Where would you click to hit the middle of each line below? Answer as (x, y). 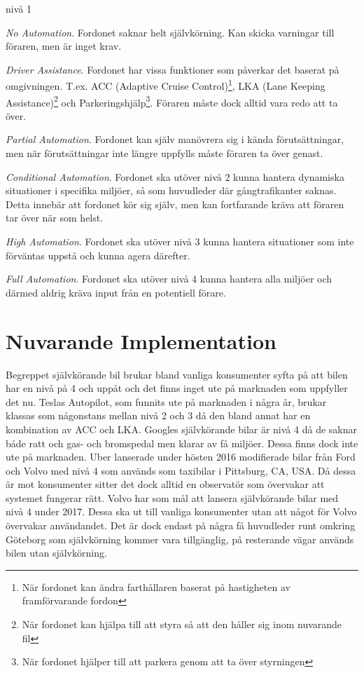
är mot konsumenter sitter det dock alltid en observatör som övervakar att (165, 484)
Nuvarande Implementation (141, 340)
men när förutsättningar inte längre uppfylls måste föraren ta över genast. (164, 153)
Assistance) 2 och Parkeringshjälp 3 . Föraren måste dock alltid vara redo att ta (172, 101)
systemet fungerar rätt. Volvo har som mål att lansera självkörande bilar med (172, 497)
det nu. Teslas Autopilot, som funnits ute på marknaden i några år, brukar (166, 401)
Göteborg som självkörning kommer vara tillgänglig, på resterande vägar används (180, 539)
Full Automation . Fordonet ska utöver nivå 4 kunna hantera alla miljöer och (169, 279)
